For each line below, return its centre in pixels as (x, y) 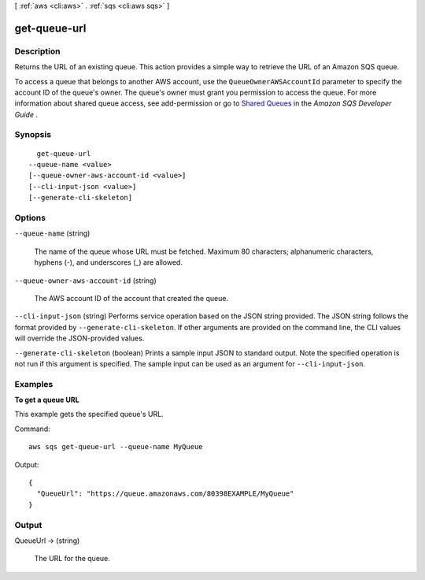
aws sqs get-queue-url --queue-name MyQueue (116, 447)
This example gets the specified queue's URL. (89, 415)
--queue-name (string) (52, 233)
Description (37, 51)
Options (30, 218)
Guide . (26, 114)
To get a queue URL (47, 400)
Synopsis (33, 135)
